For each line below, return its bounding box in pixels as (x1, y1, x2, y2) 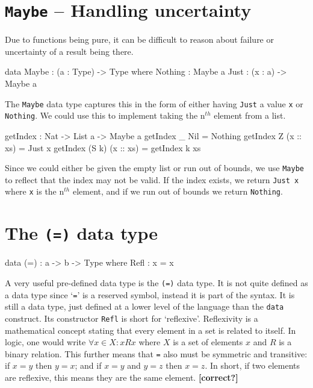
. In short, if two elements (205, 359, 300, 372)
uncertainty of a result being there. (5, 45, 134, 57)
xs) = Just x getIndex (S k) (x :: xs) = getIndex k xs (5, 141, 201, 154)
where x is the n (5, 185, 64, 198)
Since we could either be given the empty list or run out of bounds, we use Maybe (5, 161, 304, 174)
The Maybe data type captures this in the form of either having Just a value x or (5, 97, 303, 110)
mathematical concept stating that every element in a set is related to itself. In (5, 324, 296, 336)
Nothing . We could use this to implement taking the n (5, 109, 205, 122)
